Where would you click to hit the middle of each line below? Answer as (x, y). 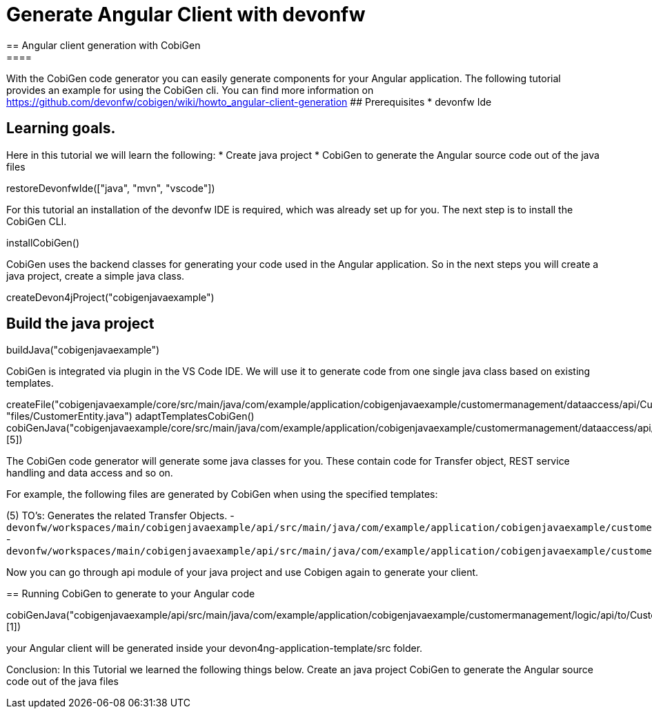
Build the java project (80, 324)
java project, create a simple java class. (96, 276)
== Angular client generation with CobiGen (103, 45)
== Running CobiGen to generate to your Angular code (131, 594)
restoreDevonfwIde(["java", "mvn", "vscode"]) (111, 188)
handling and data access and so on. (90, 473)
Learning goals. (61, 128)
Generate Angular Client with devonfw (186, 15)
